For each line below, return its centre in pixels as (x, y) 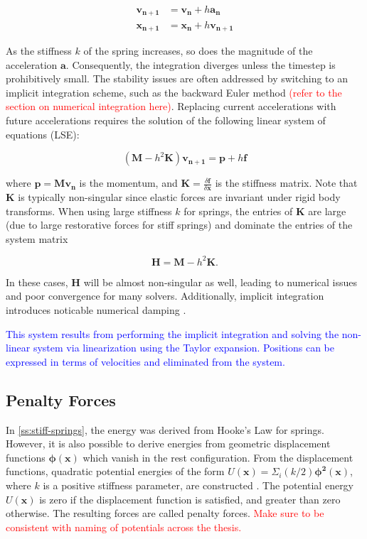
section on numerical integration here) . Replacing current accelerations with (171, 106)
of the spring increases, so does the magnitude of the (198, 50)
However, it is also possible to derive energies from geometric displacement (168, 443)
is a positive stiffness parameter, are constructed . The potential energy (198, 485)
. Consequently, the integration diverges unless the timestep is (201, 64)
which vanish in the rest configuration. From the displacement (218, 457)
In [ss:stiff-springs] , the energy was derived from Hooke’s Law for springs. (165, 429)
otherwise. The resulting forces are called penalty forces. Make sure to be (165, 513)
